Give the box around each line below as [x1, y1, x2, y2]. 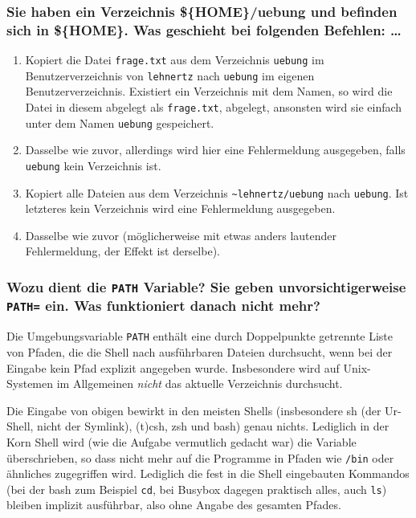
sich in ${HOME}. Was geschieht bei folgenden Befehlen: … [6, 19, 402, 39]
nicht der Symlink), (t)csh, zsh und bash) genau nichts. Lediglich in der [37, 418, 389, 434]
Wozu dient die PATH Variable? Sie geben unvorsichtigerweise [6, 276, 406, 296]
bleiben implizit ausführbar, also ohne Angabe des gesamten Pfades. [6, 496, 341, 513]
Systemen [6, 375, 54, 392]
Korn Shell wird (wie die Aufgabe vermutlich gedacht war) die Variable [6, 433, 357, 450]
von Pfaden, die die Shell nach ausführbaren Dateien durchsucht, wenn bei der [6, 343, 393, 360]
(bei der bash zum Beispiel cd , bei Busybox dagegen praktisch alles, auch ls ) [6, 480, 387, 497]
